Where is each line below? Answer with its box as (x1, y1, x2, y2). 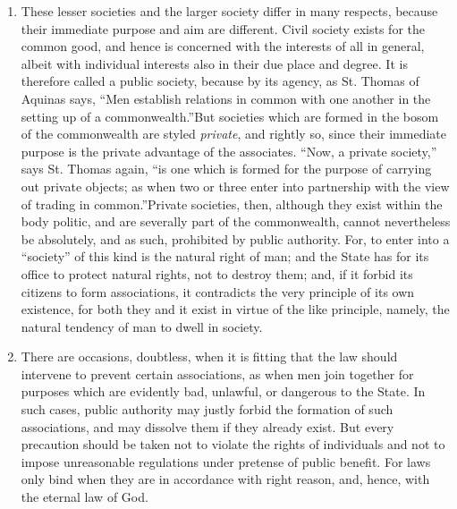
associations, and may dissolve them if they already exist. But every (21, 417, 394, 436)
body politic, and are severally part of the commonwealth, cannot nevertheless (21, 212, 451, 231)
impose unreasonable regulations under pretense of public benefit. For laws (21, 452, 431, 471)
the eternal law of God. (21, 488, 148, 506)
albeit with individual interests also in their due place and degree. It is (21, 54, 408, 72)
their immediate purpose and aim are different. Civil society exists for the (21, 19, 426, 38)
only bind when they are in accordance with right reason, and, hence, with (21, 470, 430, 488)
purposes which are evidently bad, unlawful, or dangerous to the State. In (21, 382, 426, 401)
